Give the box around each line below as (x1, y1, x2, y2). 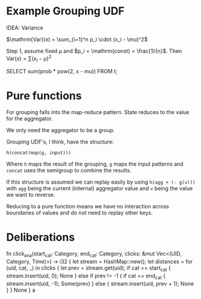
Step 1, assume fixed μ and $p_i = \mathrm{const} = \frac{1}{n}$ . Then (6, 47, 182, 55)
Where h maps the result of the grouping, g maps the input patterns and (6, 160, 184, 168)
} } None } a (6, 286, 36, 294)
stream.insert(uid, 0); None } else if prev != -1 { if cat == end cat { (6, 272, 165, 280)
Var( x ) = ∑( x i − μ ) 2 (6, 53, 52, 64)
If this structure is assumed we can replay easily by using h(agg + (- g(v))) (6, 178, 196, 186)
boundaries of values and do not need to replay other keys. (6, 209, 153, 217)
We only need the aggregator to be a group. (6, 127, 116, 134)
